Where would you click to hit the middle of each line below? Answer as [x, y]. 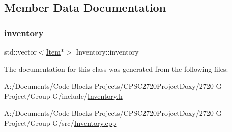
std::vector [20, 51]
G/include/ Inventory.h [88, 96]
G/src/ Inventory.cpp [84, 123]
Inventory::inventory [107, 51]
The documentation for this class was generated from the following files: [116, 69]
